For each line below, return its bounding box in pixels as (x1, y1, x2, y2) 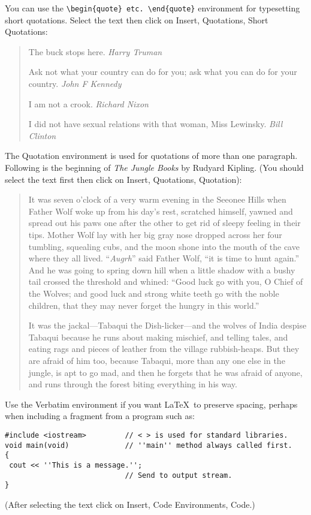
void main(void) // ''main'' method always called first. (5, 441, 292, 450)
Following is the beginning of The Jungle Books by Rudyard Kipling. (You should (5, 161, 304, 173)
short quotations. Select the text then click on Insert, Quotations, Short (5, 13, 268, 26)
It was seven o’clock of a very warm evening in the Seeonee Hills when (28, 193, 286, 206)
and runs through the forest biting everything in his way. (28, 378, 237, 390)
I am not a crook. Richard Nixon (28, 97, 149, 110)
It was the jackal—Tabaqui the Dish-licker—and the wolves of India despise (28, 319, 307, 332)
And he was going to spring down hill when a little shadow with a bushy (28, 263, 295, 276)
